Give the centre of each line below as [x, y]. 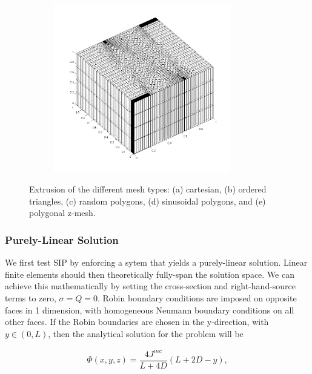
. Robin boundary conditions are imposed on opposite [197, 297]
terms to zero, [31, 297]
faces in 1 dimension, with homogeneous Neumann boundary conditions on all [150, 310]
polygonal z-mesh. [62, 213]
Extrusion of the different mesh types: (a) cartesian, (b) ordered [148, 189]
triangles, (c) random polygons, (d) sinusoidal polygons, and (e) [148, 201]
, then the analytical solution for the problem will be [146, 333]
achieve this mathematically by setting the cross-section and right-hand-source [151, 286]
